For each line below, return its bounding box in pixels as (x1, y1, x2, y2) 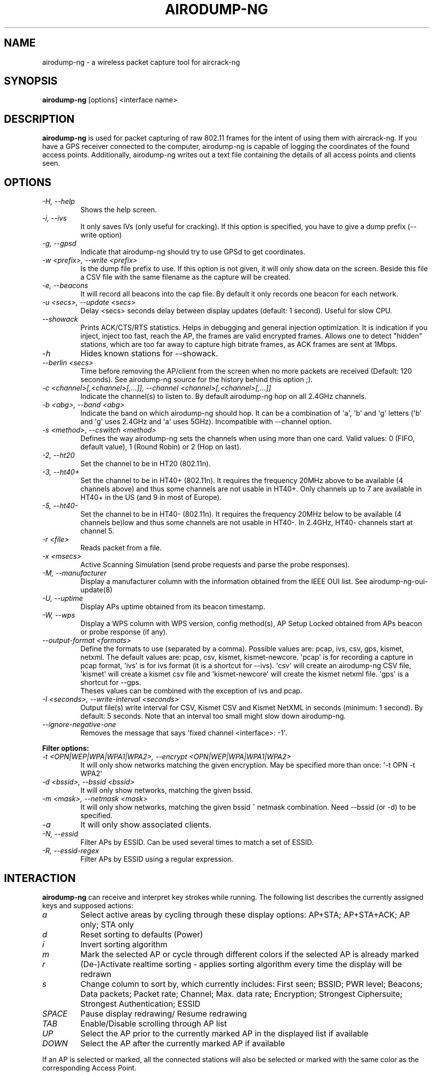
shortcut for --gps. (80, 678, 141, 687)
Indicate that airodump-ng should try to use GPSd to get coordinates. (80, 247, 305, 256)
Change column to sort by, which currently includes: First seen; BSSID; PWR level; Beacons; (80, 978, 423, 989)
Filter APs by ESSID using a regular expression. (80, 855, 234, 864)
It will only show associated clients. (80, 820, 212, 830)
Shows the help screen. (80, 205, 157, 214)
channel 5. (80, 527, 114, 536)
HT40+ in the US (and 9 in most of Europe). (80, 493, 222, 502)
